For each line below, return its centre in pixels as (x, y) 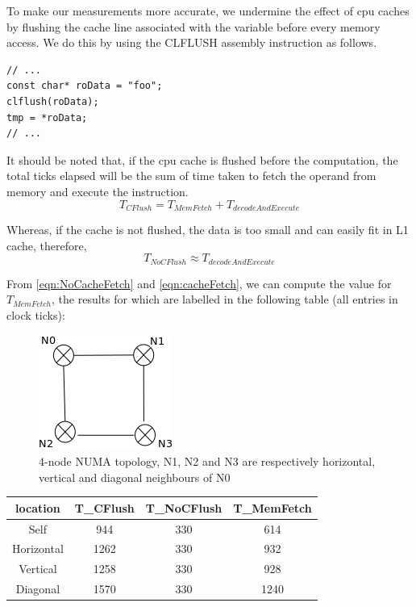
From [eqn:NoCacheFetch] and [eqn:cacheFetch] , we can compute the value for (199, 283)
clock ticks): (36, 314)
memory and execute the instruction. (98, 191)
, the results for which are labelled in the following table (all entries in (225, 299)
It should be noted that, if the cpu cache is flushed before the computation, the (202, 159)
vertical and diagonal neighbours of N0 (135, 477)
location (38, 507)
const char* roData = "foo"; (85, 86)
